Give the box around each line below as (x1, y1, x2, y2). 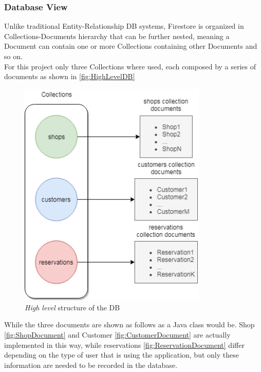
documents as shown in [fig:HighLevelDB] (4, 71, 135, 82)
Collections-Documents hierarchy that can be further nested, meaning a (4, 30, 230, 41)
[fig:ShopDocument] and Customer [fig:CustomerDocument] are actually (4, 329, 231, 340)
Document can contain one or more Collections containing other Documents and (4, 41, 257, 51)
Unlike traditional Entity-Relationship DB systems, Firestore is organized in (4, 21, 244, 31)
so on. (4, 51, 23, 61)
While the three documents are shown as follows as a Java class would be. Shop (4, 319, 255, 330)
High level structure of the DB (25, 302, 120, 312)
